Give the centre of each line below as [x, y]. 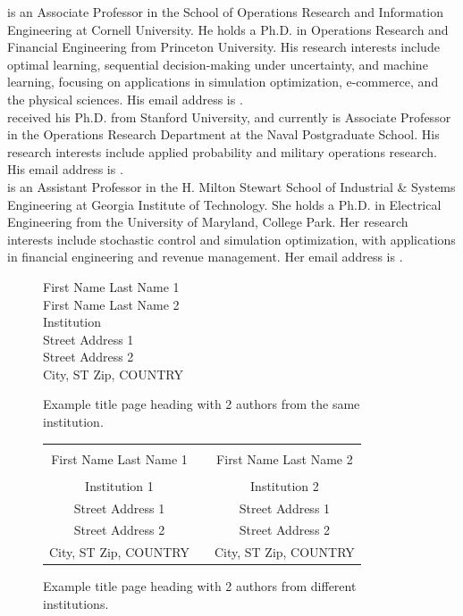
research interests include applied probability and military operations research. [223, 151]
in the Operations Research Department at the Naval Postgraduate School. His [223, 134]
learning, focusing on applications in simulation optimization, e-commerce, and [223, 82]
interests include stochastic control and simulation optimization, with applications [231, 239]
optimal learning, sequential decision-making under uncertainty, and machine [218, 64]
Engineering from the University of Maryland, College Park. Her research [208, 222]
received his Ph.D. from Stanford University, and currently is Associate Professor [229, 117]
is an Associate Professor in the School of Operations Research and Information [226, 12]
